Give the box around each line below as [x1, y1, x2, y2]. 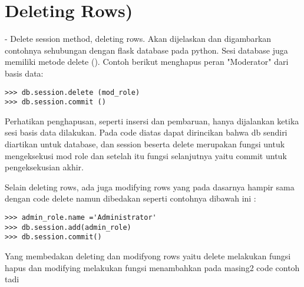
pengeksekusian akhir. [5, 161, 84, 173]
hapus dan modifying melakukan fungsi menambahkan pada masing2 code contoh [5, 261, 300, 273]
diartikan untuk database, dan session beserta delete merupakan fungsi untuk [5, 138, 285, 150]
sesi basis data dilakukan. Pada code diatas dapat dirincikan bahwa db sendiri [5, 126, 288, 138]
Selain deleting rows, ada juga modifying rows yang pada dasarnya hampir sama [5, 180, 295, 193]
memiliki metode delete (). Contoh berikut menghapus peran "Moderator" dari [5, 55, 289, 68]
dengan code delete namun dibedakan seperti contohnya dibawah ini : [5, 192, 256, 204]
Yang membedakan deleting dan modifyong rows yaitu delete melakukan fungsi [5, 249, 291, 262]
